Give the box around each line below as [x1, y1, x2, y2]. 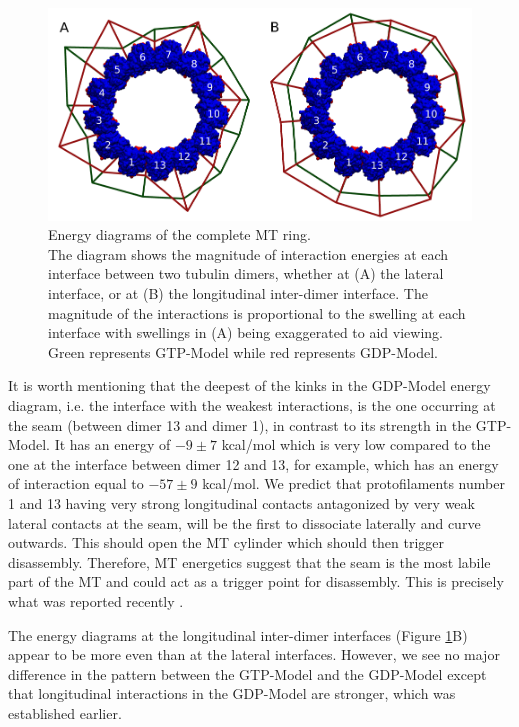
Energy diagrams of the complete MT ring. [48, 224, 311, 245]
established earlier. [8, 702, 122, 723]
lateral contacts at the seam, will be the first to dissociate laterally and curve [8, 512, 481, 533]
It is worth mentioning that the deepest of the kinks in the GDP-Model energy [8, 375, 491, 396]
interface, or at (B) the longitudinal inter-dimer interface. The [48, 283, 428, 304]
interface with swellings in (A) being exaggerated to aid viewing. [48, 322, 443, 343]
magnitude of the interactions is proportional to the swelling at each [48, 302, 466, 323]
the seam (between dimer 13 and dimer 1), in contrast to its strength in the [8, 414, 472, 435]
